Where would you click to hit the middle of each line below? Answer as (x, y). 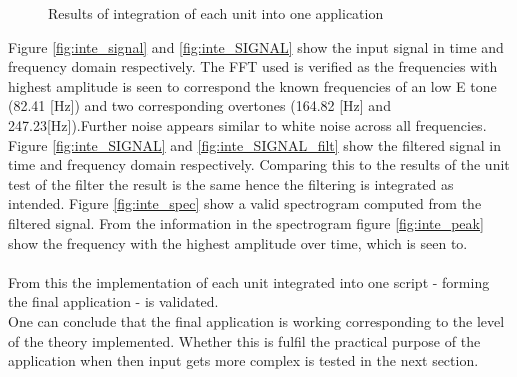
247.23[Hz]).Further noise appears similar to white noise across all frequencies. (247, 124)
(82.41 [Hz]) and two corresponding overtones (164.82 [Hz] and (199, 105)
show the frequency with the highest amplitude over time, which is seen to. (238, 242)
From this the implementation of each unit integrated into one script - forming (249, 281)
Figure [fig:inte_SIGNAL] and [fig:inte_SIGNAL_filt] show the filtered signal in (255, 144)
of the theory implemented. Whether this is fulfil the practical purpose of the (244, 340)
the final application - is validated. (113, 301)
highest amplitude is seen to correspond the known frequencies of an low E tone (252, 85)
